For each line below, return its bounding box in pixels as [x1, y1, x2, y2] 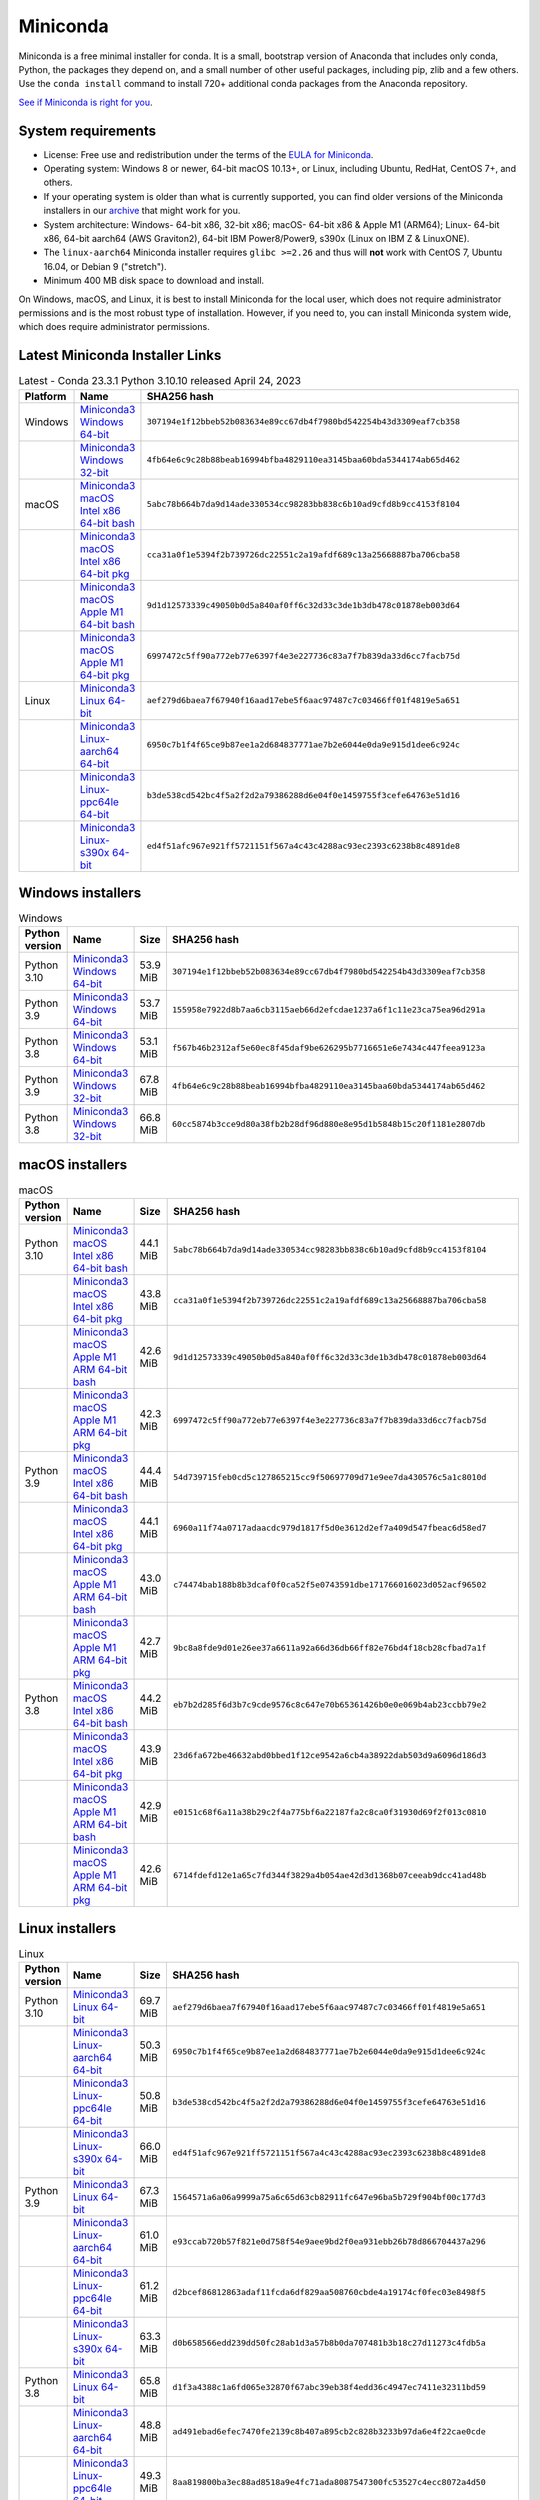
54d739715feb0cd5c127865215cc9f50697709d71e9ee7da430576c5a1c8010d [173, 1471, 487, 1482]
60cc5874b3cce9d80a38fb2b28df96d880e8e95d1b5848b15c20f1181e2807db [171, 1118, 486, 1129]
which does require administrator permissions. [18, 321, 210, 333]
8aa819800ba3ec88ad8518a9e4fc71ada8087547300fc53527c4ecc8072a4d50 [172, 2476, 487, 2487]
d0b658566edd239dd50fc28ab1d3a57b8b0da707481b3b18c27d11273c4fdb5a [172, 2337, 487, 2348]
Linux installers [18, 1920, 117, 1937]
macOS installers [18, 1156, 128, 1173]
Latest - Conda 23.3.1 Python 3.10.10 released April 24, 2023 [18, 374, 302, 388]
